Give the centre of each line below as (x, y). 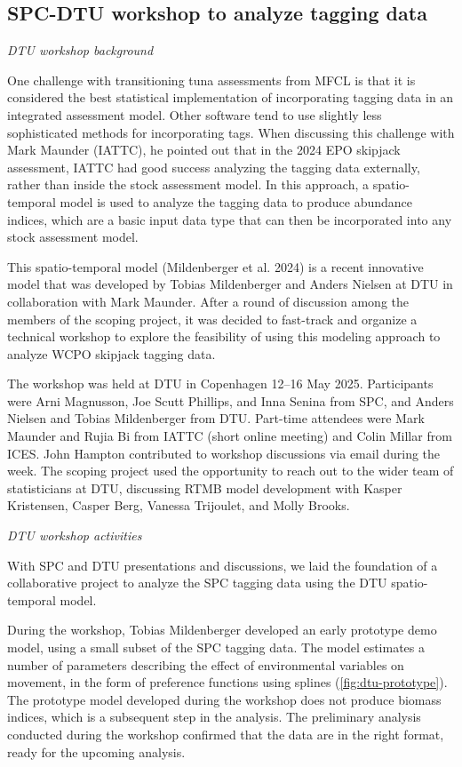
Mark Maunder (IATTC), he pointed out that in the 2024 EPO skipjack (204, 150)
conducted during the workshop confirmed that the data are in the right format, (226, 734)
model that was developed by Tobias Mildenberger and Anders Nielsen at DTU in (230, 284)
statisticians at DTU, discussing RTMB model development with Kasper (205, 487)
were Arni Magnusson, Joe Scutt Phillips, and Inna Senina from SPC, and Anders (231, 400)
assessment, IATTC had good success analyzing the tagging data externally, (214, 167)
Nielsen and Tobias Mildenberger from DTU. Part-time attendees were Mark (216, 418)
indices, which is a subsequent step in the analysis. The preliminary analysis (214, 717)
